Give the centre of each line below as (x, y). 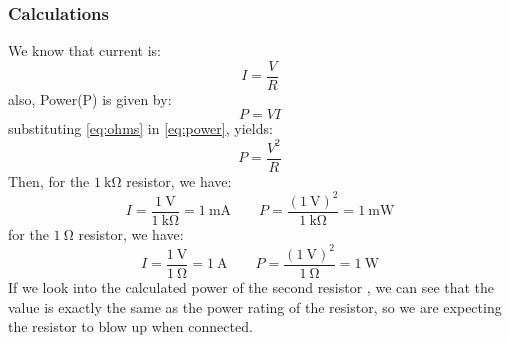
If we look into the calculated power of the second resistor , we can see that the (251, 286)
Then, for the (49, 180)
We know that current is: (84, 50)
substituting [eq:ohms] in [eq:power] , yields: (140, 128)
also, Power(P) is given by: (90, 98)
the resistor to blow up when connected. (130, 326)
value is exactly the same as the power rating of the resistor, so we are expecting (255, 306)
